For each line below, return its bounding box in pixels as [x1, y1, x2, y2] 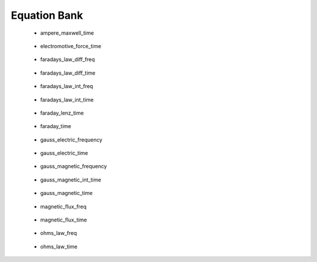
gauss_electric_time [40, 150, 88, 157]
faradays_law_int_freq [40, 83, 93, 90]
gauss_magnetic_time [40, 190, 93, 197]
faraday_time [40, 123, 72, 130]
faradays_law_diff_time [40, 69, 96, 76]
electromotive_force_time [40, 42, 102, 49]
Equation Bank [11, 9, 83, 22]
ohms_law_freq [40, 230, 77, 237]
